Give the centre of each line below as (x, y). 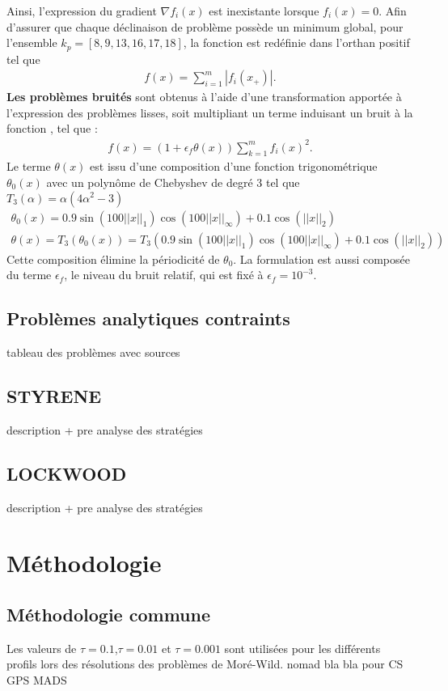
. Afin (393, 11)
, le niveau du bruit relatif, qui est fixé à (164, 275)
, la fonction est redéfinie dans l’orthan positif (296, 42)
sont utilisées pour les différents (302, 648)
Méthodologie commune (108, 614)
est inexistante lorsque (264, 11)
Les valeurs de (42, 648)
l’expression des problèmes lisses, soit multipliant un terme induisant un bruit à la (210, 112)
